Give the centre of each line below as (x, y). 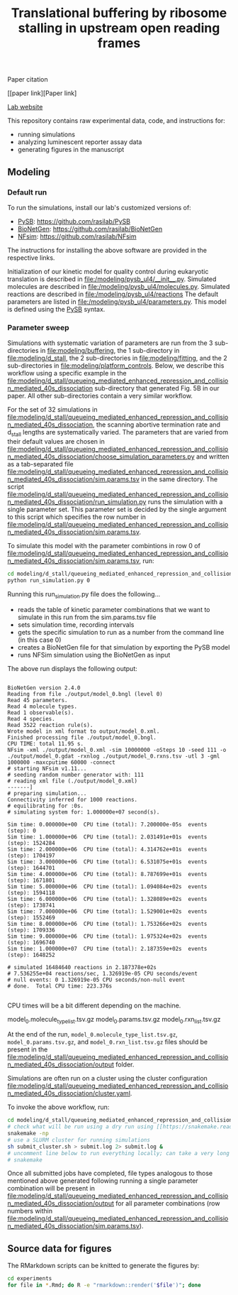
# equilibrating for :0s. (45, 806)
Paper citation (28, 80)
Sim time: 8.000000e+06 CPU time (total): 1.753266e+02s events (107, 924)
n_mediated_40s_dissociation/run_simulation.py (77, 501)
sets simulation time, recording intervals (76, 624)
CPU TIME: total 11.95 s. (45, 743)
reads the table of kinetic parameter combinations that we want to (114, 609)
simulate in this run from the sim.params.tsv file (87, 617)
